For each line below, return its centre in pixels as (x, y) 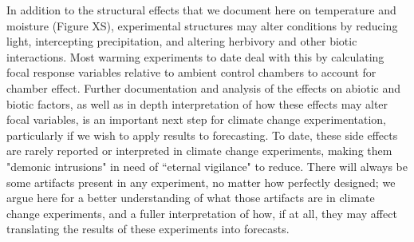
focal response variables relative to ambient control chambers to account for (191, 72)
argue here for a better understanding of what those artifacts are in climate (191, 198)
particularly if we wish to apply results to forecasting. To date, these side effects (202, 135)
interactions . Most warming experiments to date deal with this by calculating (195, 56)
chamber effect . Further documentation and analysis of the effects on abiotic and (204, 87)
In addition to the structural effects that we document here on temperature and (201, 10)
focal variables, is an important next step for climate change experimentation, (196, 119)
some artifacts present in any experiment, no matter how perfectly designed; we (201, 182)
